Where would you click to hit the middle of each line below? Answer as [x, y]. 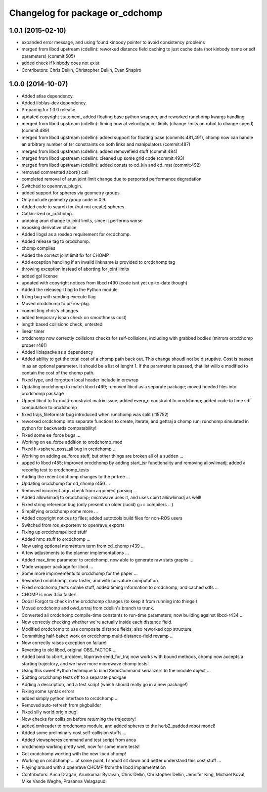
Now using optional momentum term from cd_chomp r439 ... [83, 546]
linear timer [33, 331]
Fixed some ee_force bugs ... [51, 435]
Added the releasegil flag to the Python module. [70, 290]
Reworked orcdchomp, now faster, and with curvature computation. [90, 580]
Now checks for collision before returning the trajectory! [79, 719]
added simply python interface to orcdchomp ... [70, 698]
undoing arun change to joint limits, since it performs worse [82, 221]
